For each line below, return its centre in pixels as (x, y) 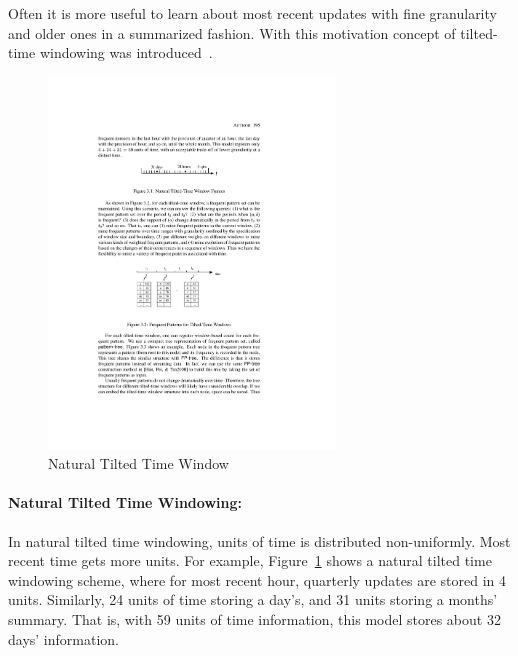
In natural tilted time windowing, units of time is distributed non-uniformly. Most (259, 540)
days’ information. (63, 638)
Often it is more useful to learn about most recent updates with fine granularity (252, 13)
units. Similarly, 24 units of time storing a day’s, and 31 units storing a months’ (253, 599)
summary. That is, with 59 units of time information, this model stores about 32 (254, 618)
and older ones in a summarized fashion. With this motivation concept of (232, 32)
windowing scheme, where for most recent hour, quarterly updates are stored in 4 (257, 579)
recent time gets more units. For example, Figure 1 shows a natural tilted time (250, 560)
